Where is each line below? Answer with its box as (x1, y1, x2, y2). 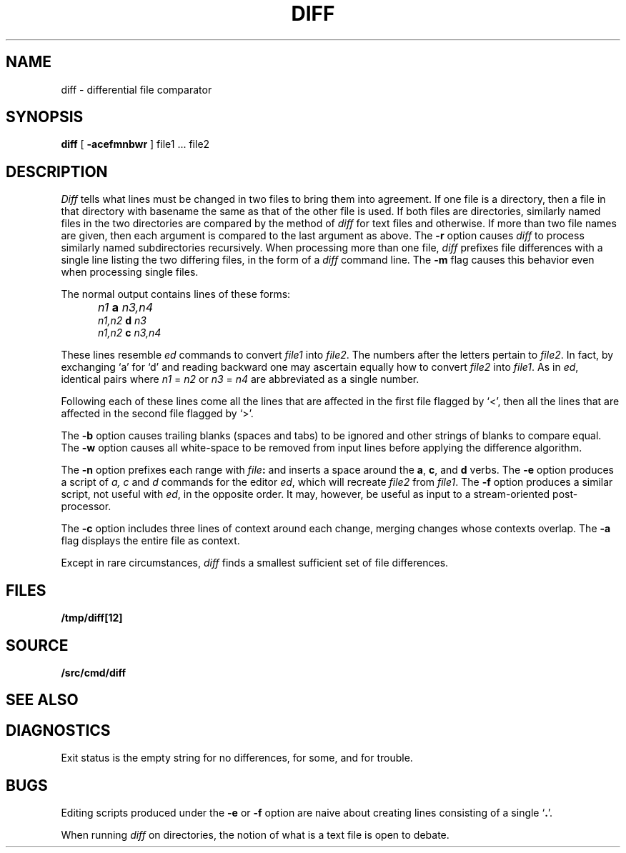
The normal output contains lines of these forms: (61, 288, 291, 301)
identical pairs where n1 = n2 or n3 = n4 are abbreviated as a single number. (61, 373, 419, 386)
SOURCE (6, 636, 69, 654)
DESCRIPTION (6, 162, 108, 181)
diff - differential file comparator (61, 83, 212, 96)
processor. (61, 500, 111, 513)
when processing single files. (61, 266, 199, 279)
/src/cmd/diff (61, 666, 126, 679)
